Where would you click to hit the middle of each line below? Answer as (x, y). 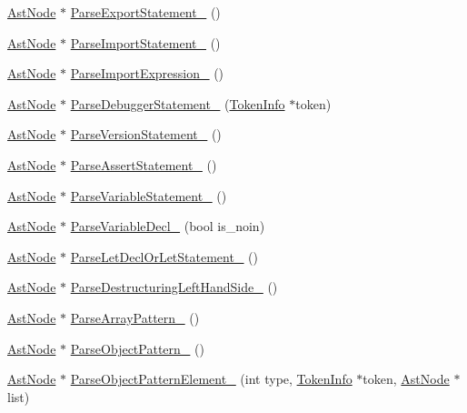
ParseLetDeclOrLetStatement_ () (164, 256)
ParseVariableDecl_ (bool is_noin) (168, 226)
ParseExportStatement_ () (145, 12)
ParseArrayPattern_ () (135, 317)
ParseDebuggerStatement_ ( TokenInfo (178, 103)
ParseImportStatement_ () (145, 42)
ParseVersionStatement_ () (146, 134)
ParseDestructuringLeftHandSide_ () (174, 287)
